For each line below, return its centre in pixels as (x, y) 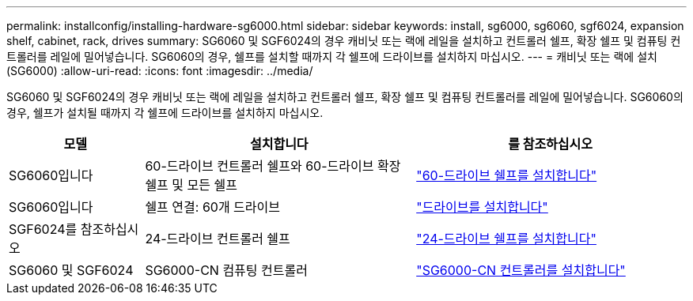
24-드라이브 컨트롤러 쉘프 (218, 239)
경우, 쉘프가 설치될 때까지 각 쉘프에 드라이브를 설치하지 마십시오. (165, 113)
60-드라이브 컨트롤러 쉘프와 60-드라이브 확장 (273, 166)
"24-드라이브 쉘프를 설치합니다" (506, 239)
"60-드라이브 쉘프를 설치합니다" (507, 175)
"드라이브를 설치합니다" (482, 207)
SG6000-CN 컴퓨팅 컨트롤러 (226, 270)
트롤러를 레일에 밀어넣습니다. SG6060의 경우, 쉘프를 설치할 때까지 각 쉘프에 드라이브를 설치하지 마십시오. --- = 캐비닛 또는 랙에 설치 (332, 56)
